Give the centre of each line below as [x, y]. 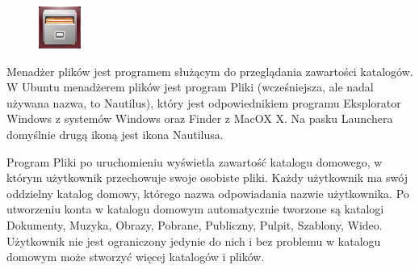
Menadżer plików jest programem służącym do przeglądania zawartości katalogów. [210, 71]
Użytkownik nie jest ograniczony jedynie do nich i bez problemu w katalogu [194, 240]
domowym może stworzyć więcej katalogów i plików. [136, 257]
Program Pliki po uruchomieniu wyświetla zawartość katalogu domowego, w [195, 161]
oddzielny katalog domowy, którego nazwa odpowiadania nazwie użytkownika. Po [208, 193]
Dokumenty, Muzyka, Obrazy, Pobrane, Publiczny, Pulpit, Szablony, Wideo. [195, 224]
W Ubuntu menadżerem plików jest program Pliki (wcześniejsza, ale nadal [190, 87]
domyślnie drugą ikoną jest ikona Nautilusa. [115, 134]
